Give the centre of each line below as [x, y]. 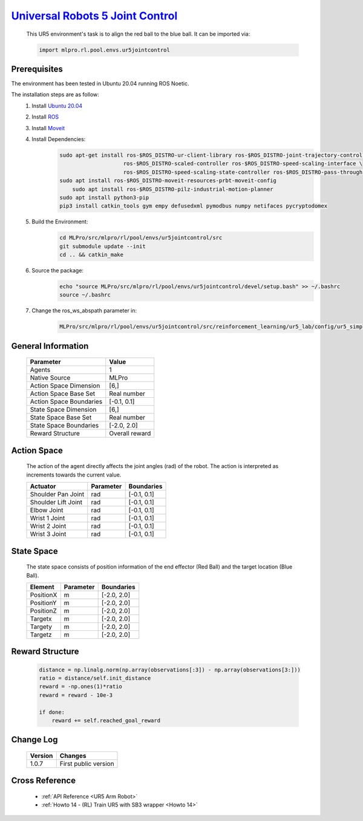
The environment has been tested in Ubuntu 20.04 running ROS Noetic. [100, 84]
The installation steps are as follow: [55, 94]
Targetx [41, 619]
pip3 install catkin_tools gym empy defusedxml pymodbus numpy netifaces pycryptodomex [194, 206]
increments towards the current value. [74, 475]
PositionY [43, 602]
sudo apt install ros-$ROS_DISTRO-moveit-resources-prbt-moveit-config [168, 181]
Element [42, 587]
